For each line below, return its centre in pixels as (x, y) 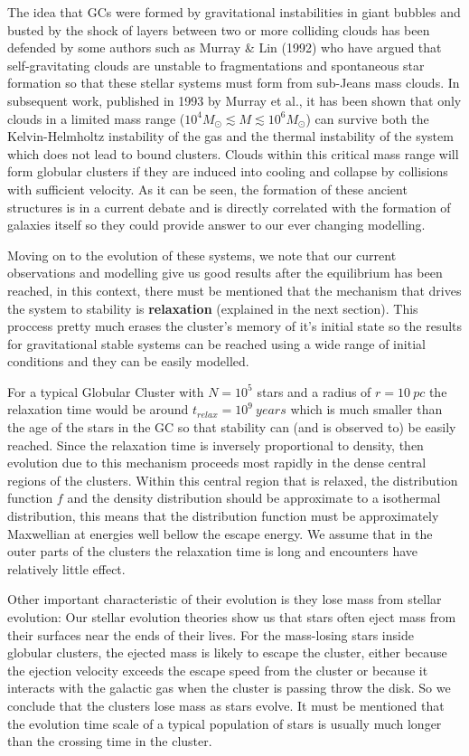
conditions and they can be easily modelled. (128, 361)
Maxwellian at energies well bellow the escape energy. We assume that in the (220, 533)
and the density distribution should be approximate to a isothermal (254, 498)
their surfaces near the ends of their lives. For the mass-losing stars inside (211, 634)
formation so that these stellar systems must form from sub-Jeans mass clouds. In (234, 83)
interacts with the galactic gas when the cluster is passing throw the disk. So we (229, 688)
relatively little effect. (66, 568)
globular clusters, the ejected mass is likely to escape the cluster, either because (227, 652)
